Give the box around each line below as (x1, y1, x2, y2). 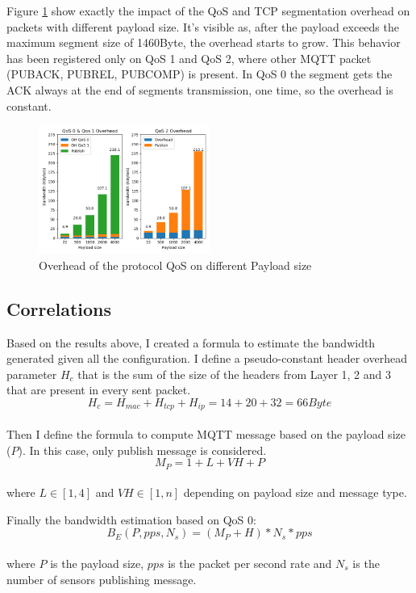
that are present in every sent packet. (6, 381, 191, 398)
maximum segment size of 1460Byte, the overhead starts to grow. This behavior (6, 34, 401, 51)
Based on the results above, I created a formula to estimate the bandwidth (6, 334, 376, 351)
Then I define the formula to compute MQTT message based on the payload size (6, 425, 406, 442)
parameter (6, 365, 57, 382)
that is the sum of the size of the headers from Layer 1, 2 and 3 (77, 365, 391, 382)
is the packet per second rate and (168, 554, 332, 571)
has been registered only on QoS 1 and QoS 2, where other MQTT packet (6, 49, 372, 66)
